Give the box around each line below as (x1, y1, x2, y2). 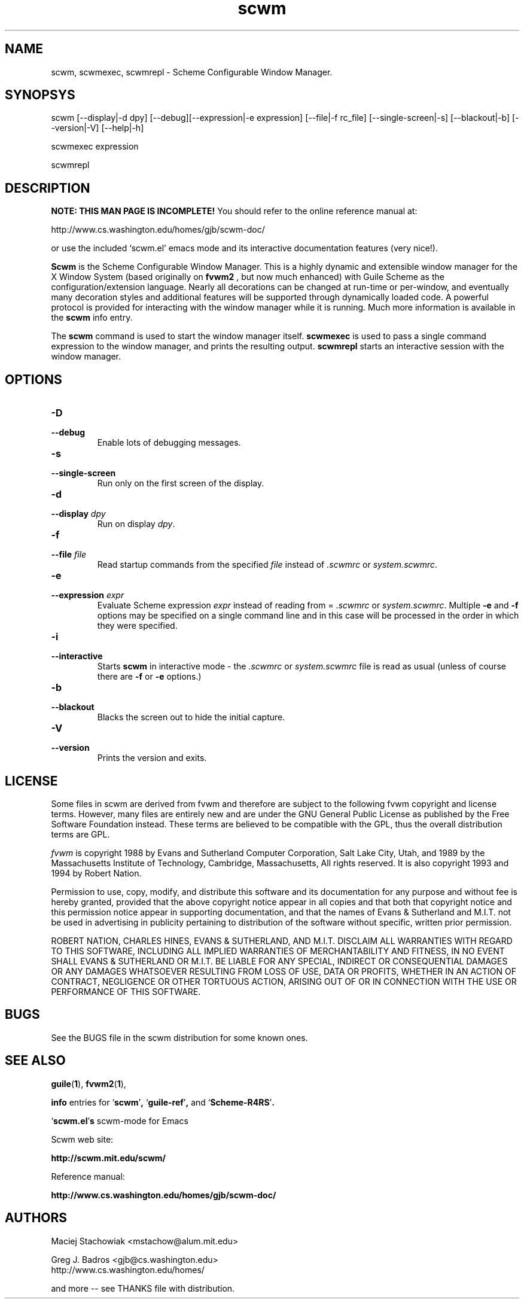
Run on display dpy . (97, 519, 175, 529)
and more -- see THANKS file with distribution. (51, 1283, 235, 1293)
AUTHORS (5, 1210, 68, 1226)
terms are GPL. (51, 829, 110, 839)
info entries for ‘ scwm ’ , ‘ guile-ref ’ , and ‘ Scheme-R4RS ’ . (51, 1097, 275, 1107)
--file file (51, 549, 87, 560)
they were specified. (97, 620, 178, 631)
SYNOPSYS (5, 87, 75, 103)
